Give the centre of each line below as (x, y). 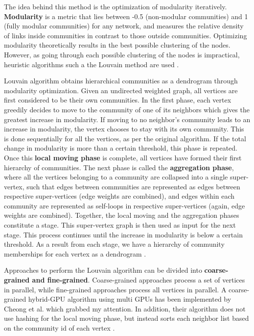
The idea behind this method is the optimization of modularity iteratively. (115, 6)
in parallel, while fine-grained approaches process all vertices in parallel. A (115, 289)
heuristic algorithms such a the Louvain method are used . (92, 64)
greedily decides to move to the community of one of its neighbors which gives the (127, 109)
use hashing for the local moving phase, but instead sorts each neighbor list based (127, 318)
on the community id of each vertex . (59, 328)
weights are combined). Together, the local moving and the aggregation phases (122, 215)
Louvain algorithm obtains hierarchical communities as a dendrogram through (121, 81)
